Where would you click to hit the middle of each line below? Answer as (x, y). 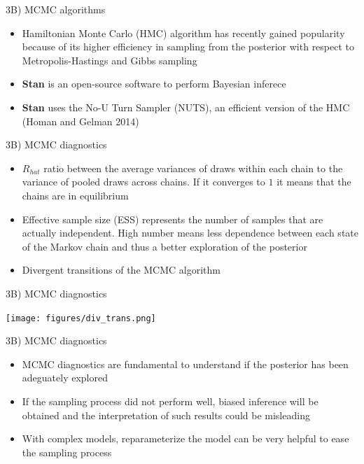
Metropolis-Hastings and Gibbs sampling (110, 60)
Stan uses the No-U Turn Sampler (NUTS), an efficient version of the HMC (186, 107)
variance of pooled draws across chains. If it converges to (143, 182)
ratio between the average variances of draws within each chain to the (193, 168)
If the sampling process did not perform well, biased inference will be (170, 401)
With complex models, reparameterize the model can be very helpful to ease (185, 438)
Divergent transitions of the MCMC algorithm (121, 270)
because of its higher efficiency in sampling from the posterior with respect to (188, 47)
